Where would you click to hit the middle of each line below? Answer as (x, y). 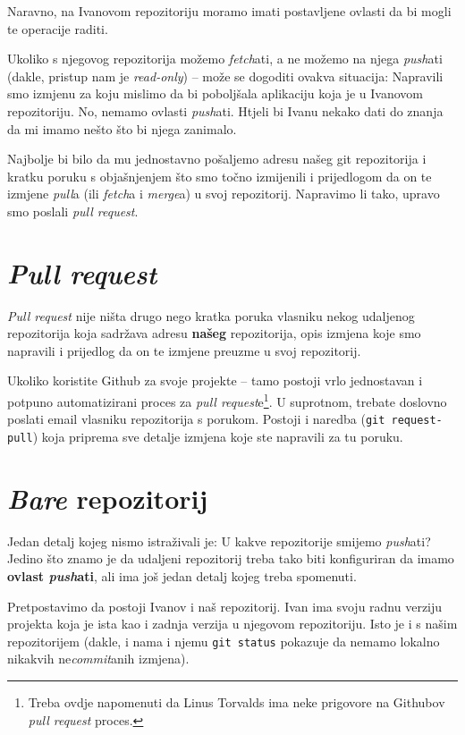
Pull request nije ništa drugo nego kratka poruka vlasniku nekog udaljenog (211, 315)
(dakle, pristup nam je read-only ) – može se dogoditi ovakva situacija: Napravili (225, 76)
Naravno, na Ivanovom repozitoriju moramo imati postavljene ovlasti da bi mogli (229, 11)
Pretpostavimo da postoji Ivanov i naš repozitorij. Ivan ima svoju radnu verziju (225, 606)
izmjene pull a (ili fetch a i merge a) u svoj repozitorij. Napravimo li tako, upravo (224, 194)
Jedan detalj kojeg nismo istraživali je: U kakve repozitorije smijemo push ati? (219, 541)
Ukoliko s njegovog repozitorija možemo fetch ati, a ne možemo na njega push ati (225, 59)
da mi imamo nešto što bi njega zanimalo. (122, 128)
